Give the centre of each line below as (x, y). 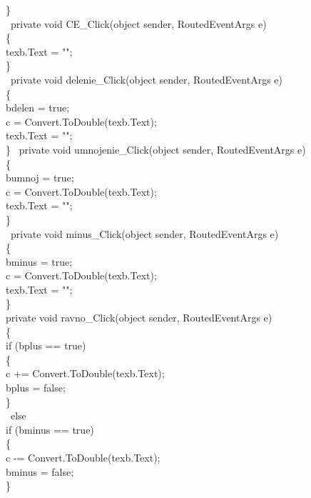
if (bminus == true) (50, 429)
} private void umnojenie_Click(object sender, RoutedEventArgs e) (156, 149)
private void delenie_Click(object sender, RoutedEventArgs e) (146, 79)
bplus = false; (36, 388)
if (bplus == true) (46, 345)
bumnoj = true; (40, 178)
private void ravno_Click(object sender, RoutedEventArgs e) (139, 318)
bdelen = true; (38, 108)
